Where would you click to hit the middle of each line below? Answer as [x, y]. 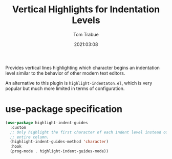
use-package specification [64, 109]
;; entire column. [30, 137]
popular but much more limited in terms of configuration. [65, 88]
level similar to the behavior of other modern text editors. [65, 73]
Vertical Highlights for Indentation [86, 9]
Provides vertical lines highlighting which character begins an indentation [83, 67]
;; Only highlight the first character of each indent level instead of [89, 132]
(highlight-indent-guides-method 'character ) [59, 142]
